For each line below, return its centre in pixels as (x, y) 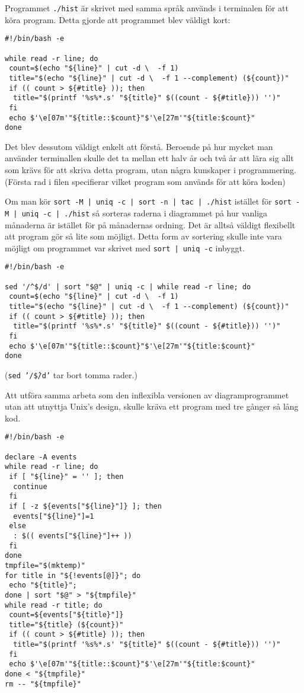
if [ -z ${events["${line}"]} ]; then (85, 506)
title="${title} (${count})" (66, 625)
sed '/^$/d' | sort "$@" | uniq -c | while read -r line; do (128, 287)
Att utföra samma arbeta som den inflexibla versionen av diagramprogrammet (147, 395)
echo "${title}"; (43, 585)
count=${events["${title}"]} (66, 615)
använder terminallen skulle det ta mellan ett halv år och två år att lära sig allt (149, 158)
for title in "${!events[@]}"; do (73, 575)
